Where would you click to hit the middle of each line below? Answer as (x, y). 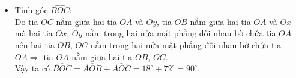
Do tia (26, 21)
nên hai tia (35, 45)
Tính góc (31, 10)
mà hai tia (34, 33)
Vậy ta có (32, 68)
